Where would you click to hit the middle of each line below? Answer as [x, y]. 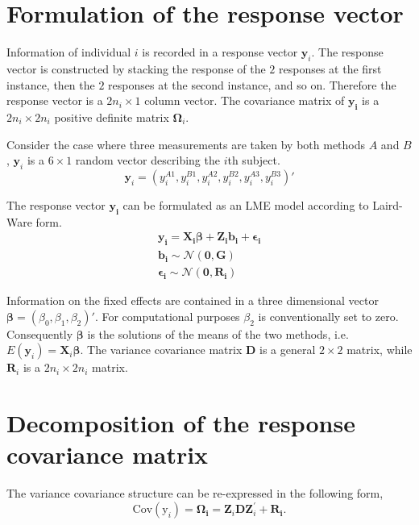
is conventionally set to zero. [328, 316]
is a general [287, 350]
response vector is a [55, 100]
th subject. [254, 160]
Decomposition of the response [181, 423]
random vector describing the [147, 160]
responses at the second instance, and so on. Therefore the [252, 84]
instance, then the [51, 84]
